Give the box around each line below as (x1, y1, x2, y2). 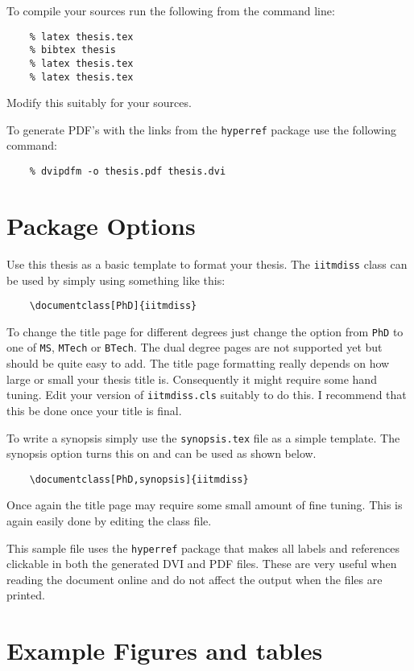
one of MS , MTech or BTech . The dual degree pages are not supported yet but (6, 339, 383, 356)
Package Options (6, 208, 196, 241)
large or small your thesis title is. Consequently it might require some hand (6, 370, 377, 387)
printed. (6, 587, 45, 603)
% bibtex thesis (29, 44, 117, 56)
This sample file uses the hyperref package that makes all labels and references (6, 539, 400, 556)
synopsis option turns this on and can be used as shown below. (6, 445, 317, 462)
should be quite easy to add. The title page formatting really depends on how (6, 355, 390, 372)
